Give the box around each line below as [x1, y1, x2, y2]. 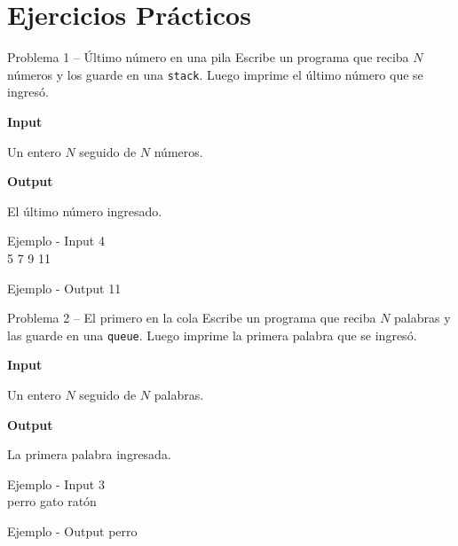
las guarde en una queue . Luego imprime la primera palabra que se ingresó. [7, 325, 417, 344]
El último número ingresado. [7, 201, 162, 220]
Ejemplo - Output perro [7, 521, 138, 540]
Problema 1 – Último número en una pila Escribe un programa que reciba [7, 48, 409, 66]
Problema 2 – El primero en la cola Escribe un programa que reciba [7, 308, 376, 327]
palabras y [394, 308, 451, 327]
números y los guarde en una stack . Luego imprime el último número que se [7, 65, 423, 83]
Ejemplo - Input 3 [7, 474, 105, 493]
